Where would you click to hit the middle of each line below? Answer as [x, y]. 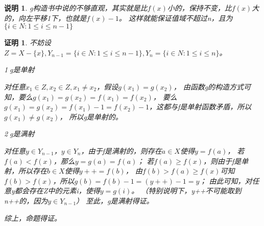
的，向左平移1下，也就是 [45, 18]
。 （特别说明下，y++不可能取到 [186, 191]
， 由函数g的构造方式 [209, 86]
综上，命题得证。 [33, 218]
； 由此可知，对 [226, 180]
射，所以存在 [26, 171]
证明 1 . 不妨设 [28, 43]
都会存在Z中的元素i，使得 [57, 191]
